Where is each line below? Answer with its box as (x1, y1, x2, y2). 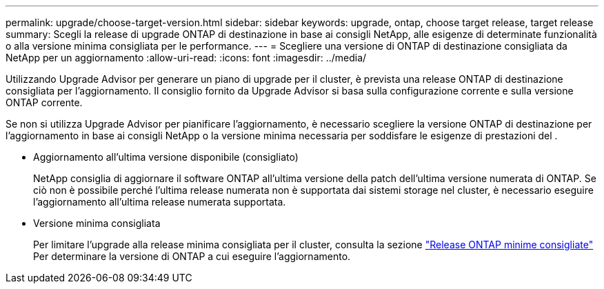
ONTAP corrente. (6, 97, 83, 108)
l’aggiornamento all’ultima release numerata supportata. (33, 196, 286, 208)
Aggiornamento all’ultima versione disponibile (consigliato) (33, 151, 299, 163)
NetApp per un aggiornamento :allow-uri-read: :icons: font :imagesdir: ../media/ (6, 52, 367, 63)
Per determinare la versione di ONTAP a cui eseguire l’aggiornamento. (33, 250, 351, 262)
